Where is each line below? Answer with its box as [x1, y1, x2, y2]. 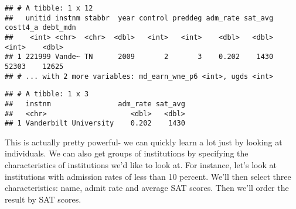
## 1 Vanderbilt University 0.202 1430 [5, 119, 185, 128]
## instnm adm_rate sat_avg [5, 99, 185, 108]
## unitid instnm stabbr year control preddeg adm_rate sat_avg [5, 13, 274, 22]
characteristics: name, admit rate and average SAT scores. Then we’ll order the [5, 182, 289, 194]
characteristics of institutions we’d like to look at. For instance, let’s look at [5, 159, 277, 171]
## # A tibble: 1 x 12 [5, 4, 93, 12]
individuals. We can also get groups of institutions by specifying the [5, 147, 249, 159]
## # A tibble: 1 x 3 [5, 90, 89, 99]
